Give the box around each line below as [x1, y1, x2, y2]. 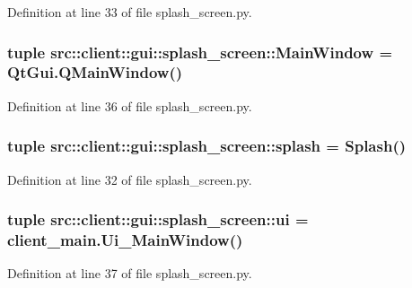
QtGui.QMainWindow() [7, 61, 183, 83]
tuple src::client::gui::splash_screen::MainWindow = [7, 40, 393, 63]
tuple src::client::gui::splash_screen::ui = [7, 208, 309, 231]
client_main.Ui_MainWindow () [7, 228, 243, 250]
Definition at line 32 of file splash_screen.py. [7, 170, 252, 188]
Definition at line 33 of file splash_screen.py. [7, 3, 252, 21]
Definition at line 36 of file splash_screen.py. [7, 96, 252, 115]
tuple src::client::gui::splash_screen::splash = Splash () [7, 135, 407, 157]
